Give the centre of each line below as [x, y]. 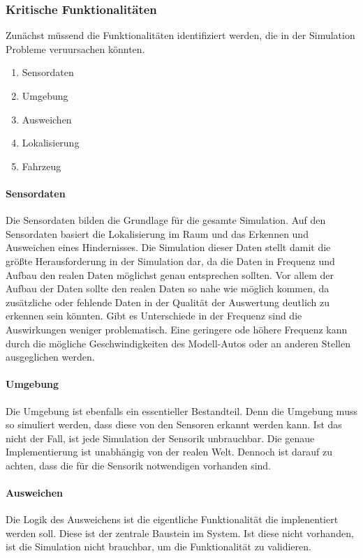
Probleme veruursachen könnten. [75, 48]
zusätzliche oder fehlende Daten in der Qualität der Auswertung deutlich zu [168, 302]
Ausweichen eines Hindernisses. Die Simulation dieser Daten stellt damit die [168, 247]
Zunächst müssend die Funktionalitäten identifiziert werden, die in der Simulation [180, 35]
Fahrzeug [42, 166]
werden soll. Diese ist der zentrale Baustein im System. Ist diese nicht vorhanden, [180, 533]
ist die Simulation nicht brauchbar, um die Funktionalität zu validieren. [158, 546]
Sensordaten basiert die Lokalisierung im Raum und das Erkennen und [157, 233]
